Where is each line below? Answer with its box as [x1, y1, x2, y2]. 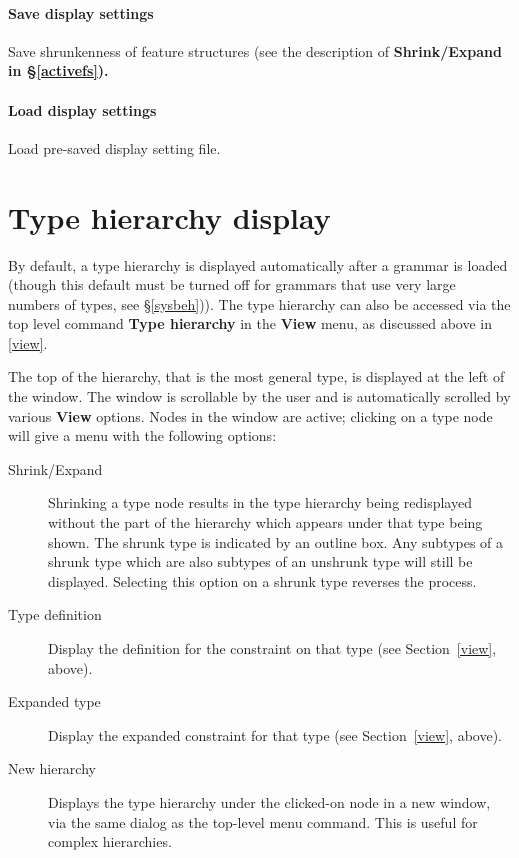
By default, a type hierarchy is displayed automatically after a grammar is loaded [8, 254, 508, 275]
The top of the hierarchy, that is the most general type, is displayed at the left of [8, 366, 505, 387]
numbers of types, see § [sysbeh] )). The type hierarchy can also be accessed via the [8, 293, 511, 314]
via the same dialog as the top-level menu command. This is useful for [48, 811, 478, 832]
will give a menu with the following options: [8, 425, 277, 446]
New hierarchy [8, 758, 96, 779]
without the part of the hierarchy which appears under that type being [48, 512, 483, 533]
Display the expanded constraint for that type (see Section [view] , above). [48, 724, 502, 745]
